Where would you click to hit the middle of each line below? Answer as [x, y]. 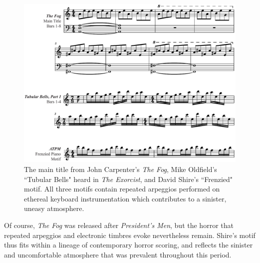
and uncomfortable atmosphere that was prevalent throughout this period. [118, 254]
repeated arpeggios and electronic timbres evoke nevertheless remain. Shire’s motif [130, 235]
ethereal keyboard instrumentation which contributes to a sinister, [125, 198]
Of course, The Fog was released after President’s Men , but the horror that [119, 225]
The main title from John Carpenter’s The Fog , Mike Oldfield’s [121, 169]
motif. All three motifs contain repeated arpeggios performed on [122, 189]
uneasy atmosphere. [54, 208]
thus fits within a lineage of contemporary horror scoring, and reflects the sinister [129, 245]
